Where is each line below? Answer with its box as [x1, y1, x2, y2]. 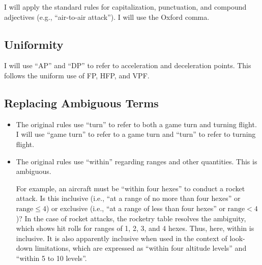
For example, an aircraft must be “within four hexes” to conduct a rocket [16, 183, 245, 193]
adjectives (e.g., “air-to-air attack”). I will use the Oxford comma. [4, 11, 210, 22]
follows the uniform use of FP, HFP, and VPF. [4, 70, 150, 80]
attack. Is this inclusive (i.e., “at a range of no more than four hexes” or [16, 193, 241, 203]
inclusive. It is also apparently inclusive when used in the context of [16, 232, 227, 243]
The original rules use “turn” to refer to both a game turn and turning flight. [16, 119, 257, 129]
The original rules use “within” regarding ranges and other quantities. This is [16, 156, 257, 166]
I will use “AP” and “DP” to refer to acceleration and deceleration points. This [4, 60, 251, 71]
